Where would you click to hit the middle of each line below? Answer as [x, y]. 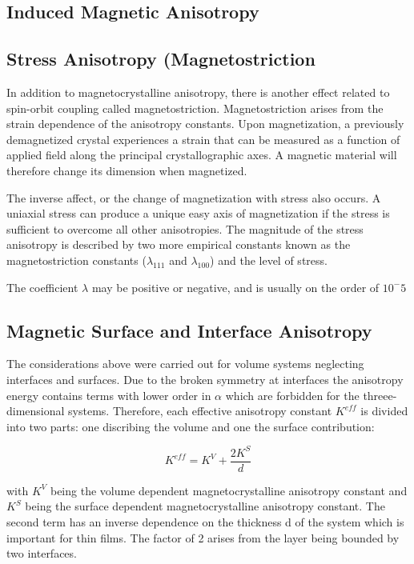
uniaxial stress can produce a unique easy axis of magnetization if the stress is [198, 213]
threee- [380, 395]
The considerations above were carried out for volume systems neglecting [185, 364]
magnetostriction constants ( [76, 260]
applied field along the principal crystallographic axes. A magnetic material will [202, 155]
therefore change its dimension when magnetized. [127, 170]
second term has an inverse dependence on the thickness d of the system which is [205, 522]
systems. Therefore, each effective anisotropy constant [200, 411]
